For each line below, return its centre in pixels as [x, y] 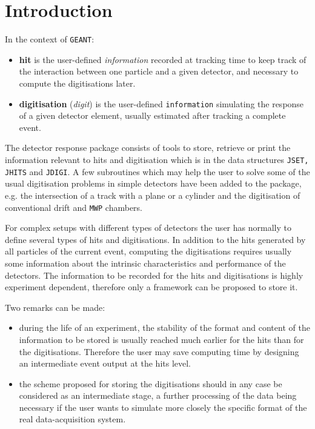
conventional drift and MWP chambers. [74, 207]
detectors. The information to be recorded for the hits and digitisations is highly [154, 275]
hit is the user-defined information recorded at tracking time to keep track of [163, 59]
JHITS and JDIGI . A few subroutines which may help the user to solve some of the [157, 171]
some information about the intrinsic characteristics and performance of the [145, 263]
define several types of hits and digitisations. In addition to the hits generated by [155, 239]
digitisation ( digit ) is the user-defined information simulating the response [161, 103]
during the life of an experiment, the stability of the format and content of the [164, 328]
